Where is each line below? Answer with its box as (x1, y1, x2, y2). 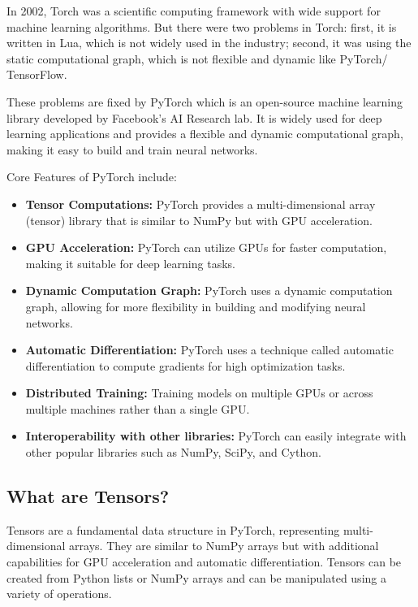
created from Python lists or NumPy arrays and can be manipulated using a (6, 569, 386, 586)
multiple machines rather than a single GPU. (25, 400, 250, 417)
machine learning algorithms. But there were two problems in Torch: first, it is (6, 18, 397, 35)
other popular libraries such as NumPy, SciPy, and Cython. (25, 444, 321, 461)
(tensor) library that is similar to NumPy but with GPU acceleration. (25, 211, 373, 228)
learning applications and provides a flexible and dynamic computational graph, (6, 125, 403, 142)
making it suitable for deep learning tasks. (25, 254, 235, 271)
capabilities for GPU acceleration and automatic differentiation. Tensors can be (6, 553, 402, 570)
